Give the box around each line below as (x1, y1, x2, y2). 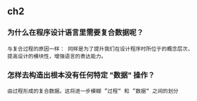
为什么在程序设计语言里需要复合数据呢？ (7, 28, 144, 38)
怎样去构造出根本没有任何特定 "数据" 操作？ (7, 70, 156, 79)
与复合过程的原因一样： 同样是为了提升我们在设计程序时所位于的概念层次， (7, 45, 193, 52)
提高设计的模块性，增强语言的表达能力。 (7, 52, 107, 60)
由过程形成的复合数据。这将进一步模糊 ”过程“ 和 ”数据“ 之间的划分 (7, 87, 179, 95)
